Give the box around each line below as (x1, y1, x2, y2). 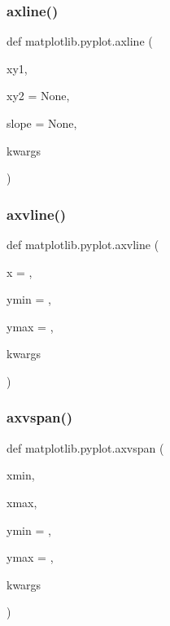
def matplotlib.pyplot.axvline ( (7, 236, 159, 252)
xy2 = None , (7, 87, 70, 104)
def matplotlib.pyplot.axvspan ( (7, 439, 164, 456)
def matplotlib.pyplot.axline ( (7, 33, 153, 50)
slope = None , (7, 115, 77, 131)
